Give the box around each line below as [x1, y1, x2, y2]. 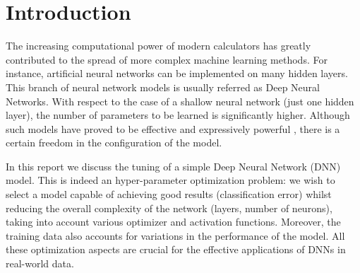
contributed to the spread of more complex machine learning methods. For [6, 52, 328, 66]
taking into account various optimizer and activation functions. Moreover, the [6, 214, 341, 229]
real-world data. [6, 256, 74, 271]
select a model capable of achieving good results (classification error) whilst [6, 187, 332, 202]
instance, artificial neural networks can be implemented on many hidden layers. [6, 66, 348, 81]
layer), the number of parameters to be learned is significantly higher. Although [6, 108, 350, 122]
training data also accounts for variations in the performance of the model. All [6, 228, 345, 243]
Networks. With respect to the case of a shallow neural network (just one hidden [6, 93, 354, 108]
